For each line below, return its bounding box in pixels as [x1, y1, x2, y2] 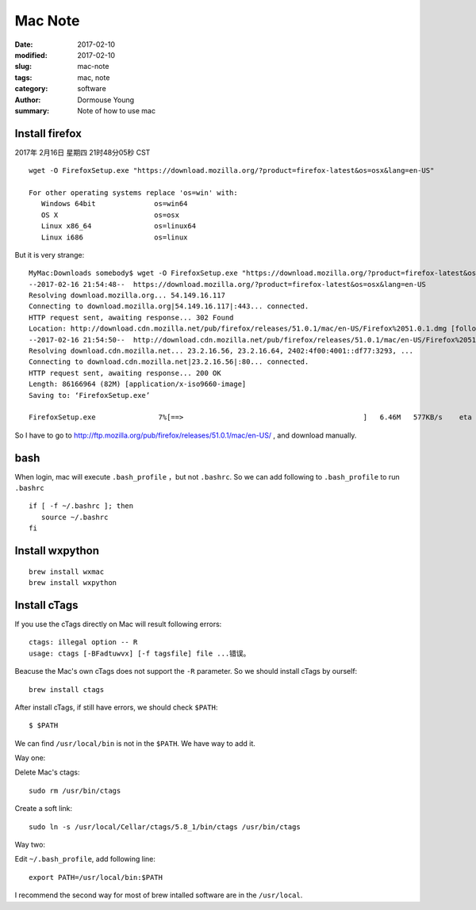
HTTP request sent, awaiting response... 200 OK [29, 369, 221, 377]
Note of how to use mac [77, 105, 156, 115]
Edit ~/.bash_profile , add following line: [14, 855, 156, 864]
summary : [14, 105, 50, 115]
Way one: [14, 753, 46, 763]
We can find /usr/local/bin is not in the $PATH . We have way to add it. [14, 738, 255, 748]
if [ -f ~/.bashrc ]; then [29, 502, 134, 510]
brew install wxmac [29, 567, 105, 576]
